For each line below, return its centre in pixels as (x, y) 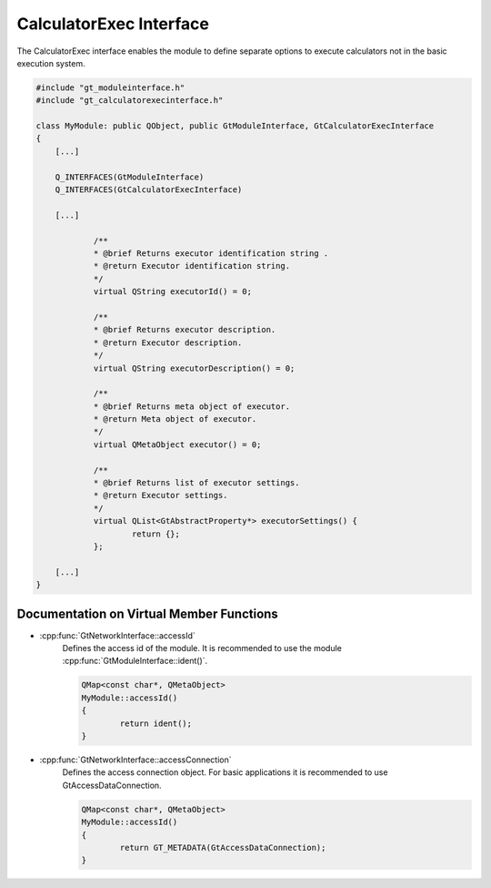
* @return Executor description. (168, 342)
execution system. (51, 63)
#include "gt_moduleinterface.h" (110, 87)
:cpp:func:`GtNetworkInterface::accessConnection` (135, 760)
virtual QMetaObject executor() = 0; (177, 444)
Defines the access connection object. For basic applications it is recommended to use (225, 772)
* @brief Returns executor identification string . (211, 254)
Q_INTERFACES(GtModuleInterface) (130, 177)
